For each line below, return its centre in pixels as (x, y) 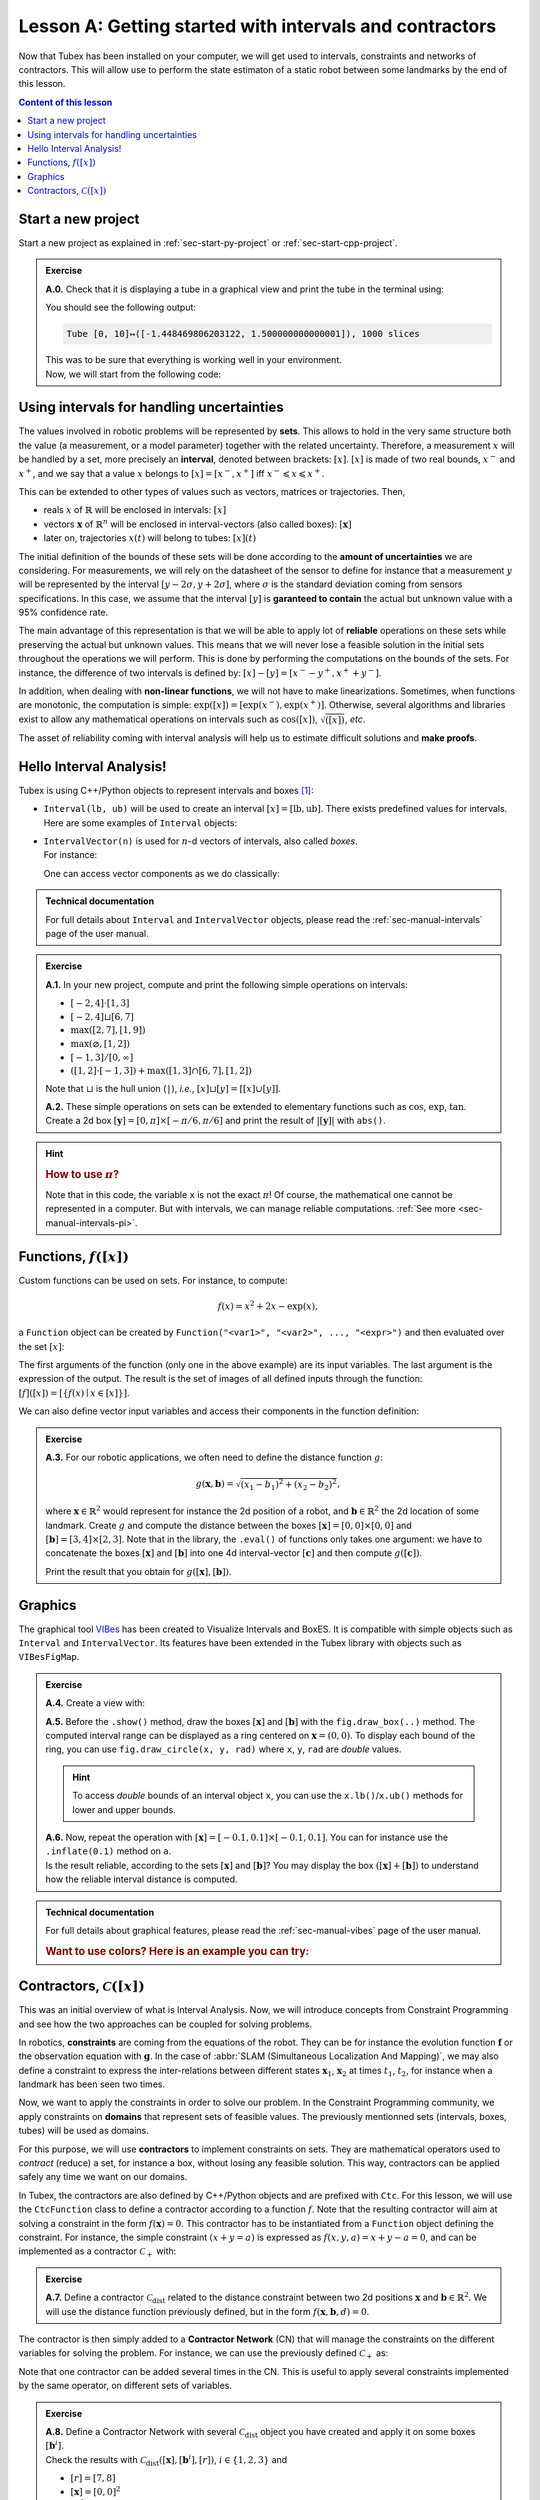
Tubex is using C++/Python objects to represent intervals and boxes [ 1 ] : (166, 790)
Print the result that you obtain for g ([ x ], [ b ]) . (138, 1571)
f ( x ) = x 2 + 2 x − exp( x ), (268, 1305)
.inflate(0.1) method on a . (108, 1851)
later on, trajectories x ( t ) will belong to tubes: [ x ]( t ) (150, 538)
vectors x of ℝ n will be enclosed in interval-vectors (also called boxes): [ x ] (197, 523)
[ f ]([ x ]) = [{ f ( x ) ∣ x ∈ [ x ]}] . (74, 1392)
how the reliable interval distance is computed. (142, 1879)
